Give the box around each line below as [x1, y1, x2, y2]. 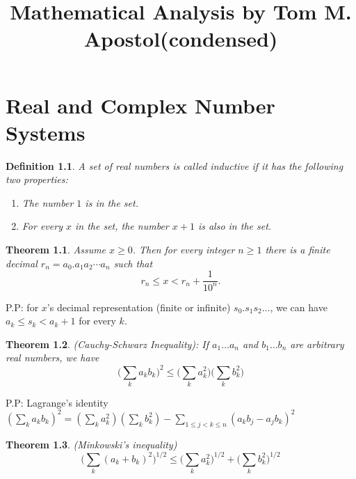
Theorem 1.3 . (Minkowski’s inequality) [6, 437, 177, 451]
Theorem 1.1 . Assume [6, 242, 106, 257]
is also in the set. [197, 219, 272, 233]
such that [113, 256, 153, 270]
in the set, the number [75, 219, 169, 233]
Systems [6, 118, 86, 146]
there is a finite [265, 242, 330, 257]
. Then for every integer [132, 242, 235, 257]
